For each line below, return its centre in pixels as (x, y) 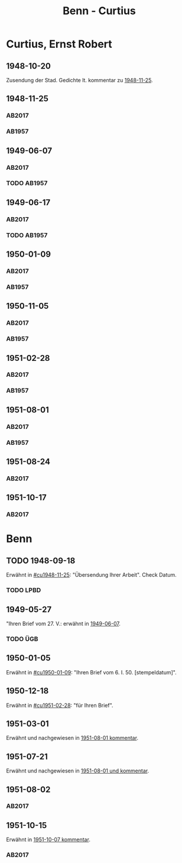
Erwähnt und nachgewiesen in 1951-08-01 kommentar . (72, 738)
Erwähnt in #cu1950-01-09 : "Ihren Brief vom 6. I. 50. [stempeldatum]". (91, 672)
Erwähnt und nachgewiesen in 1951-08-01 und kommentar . (78, 771)
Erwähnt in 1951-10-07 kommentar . (48, 840)
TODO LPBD (24, 590)
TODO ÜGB (22, 639)
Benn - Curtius (99, 11)
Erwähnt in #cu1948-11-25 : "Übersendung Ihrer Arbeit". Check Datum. (92, 575)
